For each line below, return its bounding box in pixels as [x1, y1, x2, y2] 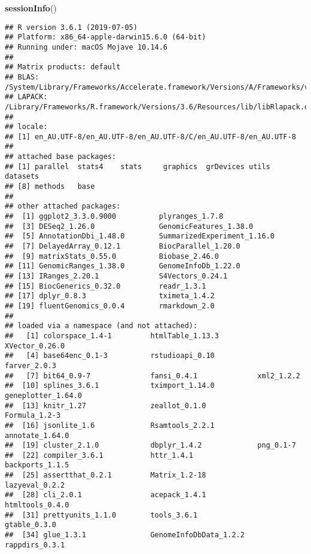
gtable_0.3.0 [5, 521, 56, 529]
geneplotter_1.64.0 [5, 391, 82, 400]
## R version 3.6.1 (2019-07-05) [5, 23, 138, 32]
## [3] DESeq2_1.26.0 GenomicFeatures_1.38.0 [5, 222, 254, 231]
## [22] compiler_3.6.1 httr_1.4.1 [5, 451, 193, 460]
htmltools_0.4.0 [5, 501, 69, 510]
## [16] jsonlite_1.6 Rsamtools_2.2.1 [5, 421, 215, 430]
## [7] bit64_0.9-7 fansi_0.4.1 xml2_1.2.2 [5, 371, 300, 380]
